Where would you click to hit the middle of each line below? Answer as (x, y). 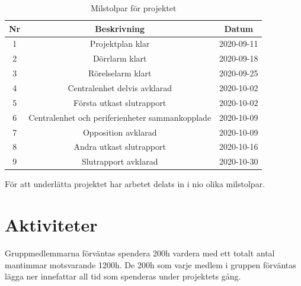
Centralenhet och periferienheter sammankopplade (120, 117)
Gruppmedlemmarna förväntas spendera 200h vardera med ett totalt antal (140, 253)
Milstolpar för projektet (133, 8)
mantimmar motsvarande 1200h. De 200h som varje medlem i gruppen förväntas (150, 264)
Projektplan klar (120, 44)
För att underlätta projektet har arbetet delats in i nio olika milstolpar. (135, 184)
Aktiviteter (51, 225)
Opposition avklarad (120, 132)
